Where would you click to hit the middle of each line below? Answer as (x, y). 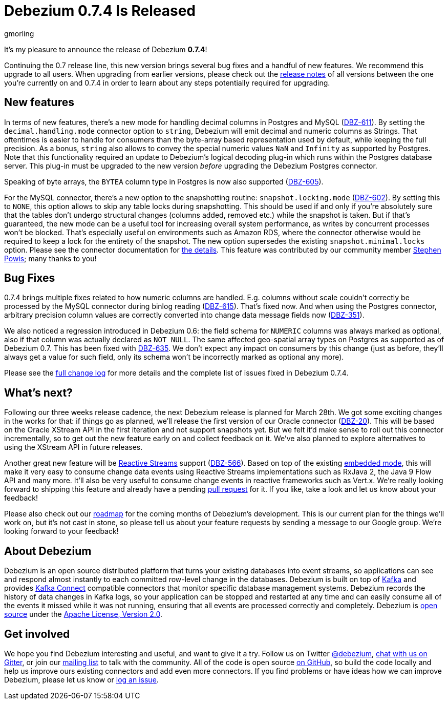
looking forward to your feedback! (61, 531)
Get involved (37, 634)
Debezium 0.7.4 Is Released (100, 11)
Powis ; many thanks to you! (50, 258)
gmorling (19, 33)
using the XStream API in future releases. (73, 447)
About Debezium (48, 551)
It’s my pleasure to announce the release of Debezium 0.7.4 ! (106, 49)
